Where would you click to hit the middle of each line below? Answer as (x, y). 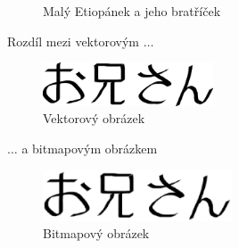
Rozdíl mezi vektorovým (73, 41)
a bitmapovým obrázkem (90, 148)
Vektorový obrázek (94, 118)
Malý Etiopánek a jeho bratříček (132, 11)
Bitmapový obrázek (96, 233)
